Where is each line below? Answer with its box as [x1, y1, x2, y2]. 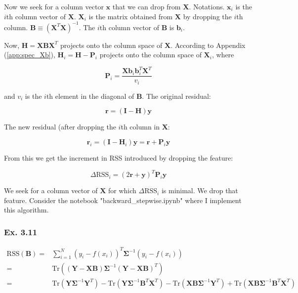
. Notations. [189, 1, 225, 11]
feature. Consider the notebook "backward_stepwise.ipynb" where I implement [4, 195, 242, 205]
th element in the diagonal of [46, 90, 134, 101]
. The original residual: [142, 90, 211, 101]
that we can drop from [112, 1, 181, 11]
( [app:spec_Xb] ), [4, 49, 55, 60]
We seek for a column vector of [4, 185, 98, 196]
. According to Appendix [170, 40, 246, 50]
